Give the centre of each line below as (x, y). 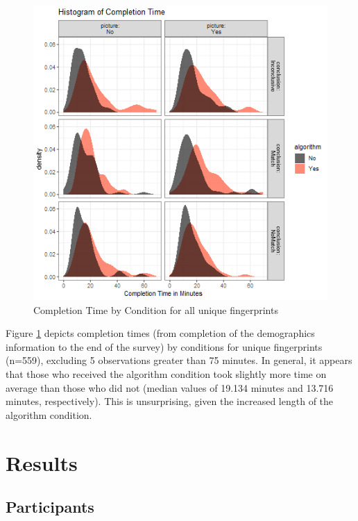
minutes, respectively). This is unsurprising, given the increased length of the (170, 401)
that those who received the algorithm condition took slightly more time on (166, 373)
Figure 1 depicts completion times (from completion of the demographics (160, 333)
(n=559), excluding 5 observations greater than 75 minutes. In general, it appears (179, 360)
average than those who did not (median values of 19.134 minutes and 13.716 (170, 387)
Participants (50, 507)
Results (42, 462)
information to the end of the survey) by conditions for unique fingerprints (164, 346)
